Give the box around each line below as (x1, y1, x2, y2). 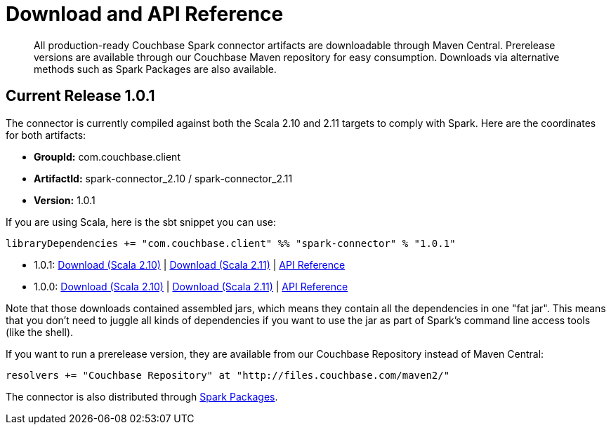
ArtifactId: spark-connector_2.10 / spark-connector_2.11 (34, 172, 293, 184)
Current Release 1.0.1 (6, 87, 155, 105)
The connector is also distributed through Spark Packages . (6, 390, 278, 403)
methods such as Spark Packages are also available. (34, 62, 277, 75)
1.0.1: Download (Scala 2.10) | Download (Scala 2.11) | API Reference (34, 258, 346, 271)
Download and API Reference (6, 2, 284, 26)
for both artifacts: (6, 128, 86, 141)
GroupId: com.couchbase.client (34, 150, 180, 163)
